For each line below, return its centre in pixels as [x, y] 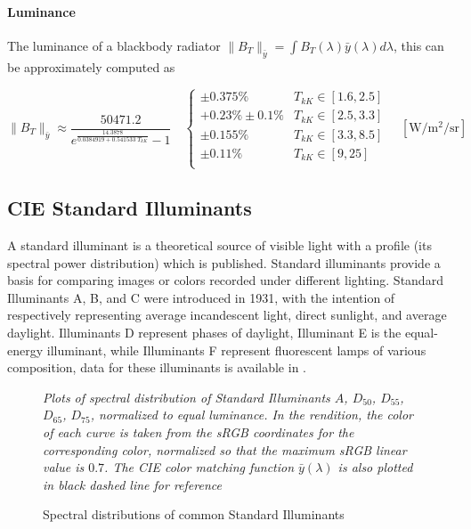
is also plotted [375, 467]
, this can [418, 45]
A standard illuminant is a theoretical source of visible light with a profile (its [219, 245]
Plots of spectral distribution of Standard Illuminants [187, 397]
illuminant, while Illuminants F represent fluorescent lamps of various [236, 350]
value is [64, 467]
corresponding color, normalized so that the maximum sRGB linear [225, 449]
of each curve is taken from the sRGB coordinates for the [199, 431]
